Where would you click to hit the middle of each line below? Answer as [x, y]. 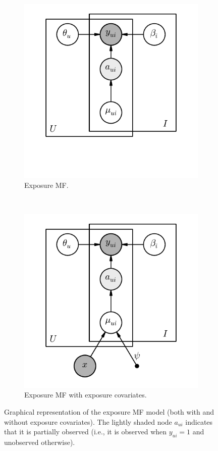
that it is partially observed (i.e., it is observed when [86, 432]
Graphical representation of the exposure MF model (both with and [109, 411]
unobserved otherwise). [40, 442]
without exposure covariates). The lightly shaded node [88, 421]
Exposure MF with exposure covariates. [86, 395]
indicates [199, 421]
